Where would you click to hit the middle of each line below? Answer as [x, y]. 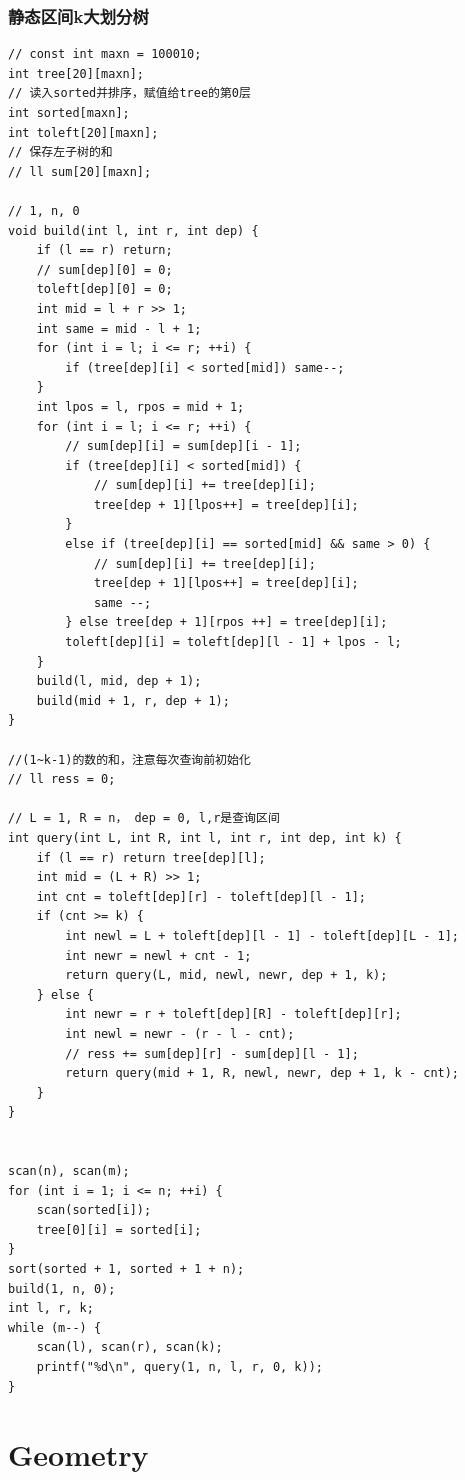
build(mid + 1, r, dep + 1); [133, 700]
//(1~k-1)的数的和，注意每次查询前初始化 [129, 759]
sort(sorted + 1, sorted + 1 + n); [126, 1269]
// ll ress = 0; [62, 779]
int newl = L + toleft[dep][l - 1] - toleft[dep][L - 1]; [262, 935]
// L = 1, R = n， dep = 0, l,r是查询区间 [144, 818]
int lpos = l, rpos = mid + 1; [140, 406]
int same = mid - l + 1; [119, 328]
